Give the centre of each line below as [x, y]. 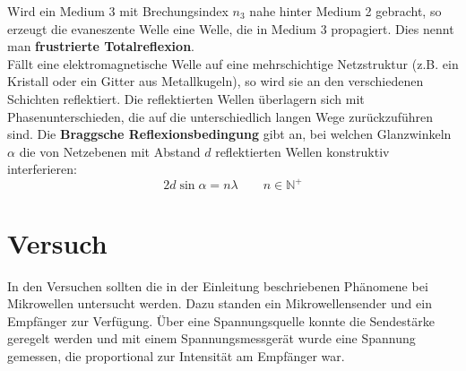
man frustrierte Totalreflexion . [101, 46]
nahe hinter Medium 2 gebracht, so [345, 11]
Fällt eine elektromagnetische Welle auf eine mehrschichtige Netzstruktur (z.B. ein [233, 63]
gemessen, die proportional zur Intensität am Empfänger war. [176, 355]
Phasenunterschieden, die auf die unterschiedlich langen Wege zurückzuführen [220, 116]
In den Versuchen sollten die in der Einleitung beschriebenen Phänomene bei [218, 285]
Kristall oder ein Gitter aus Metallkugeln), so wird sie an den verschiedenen [216, 81]
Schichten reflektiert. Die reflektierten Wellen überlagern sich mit [186, 98]
